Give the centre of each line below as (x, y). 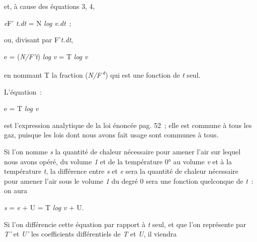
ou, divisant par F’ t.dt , (39, 40)
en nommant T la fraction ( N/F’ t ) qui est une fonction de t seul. (102, 74)
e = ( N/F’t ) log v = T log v (46, 56)
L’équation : (23, 91)
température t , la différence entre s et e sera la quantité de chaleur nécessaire (121, 171)
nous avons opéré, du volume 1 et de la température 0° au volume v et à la (118, 161)
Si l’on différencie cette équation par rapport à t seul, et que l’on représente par (125, 224)
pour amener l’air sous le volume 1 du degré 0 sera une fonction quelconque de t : (129, 181)
